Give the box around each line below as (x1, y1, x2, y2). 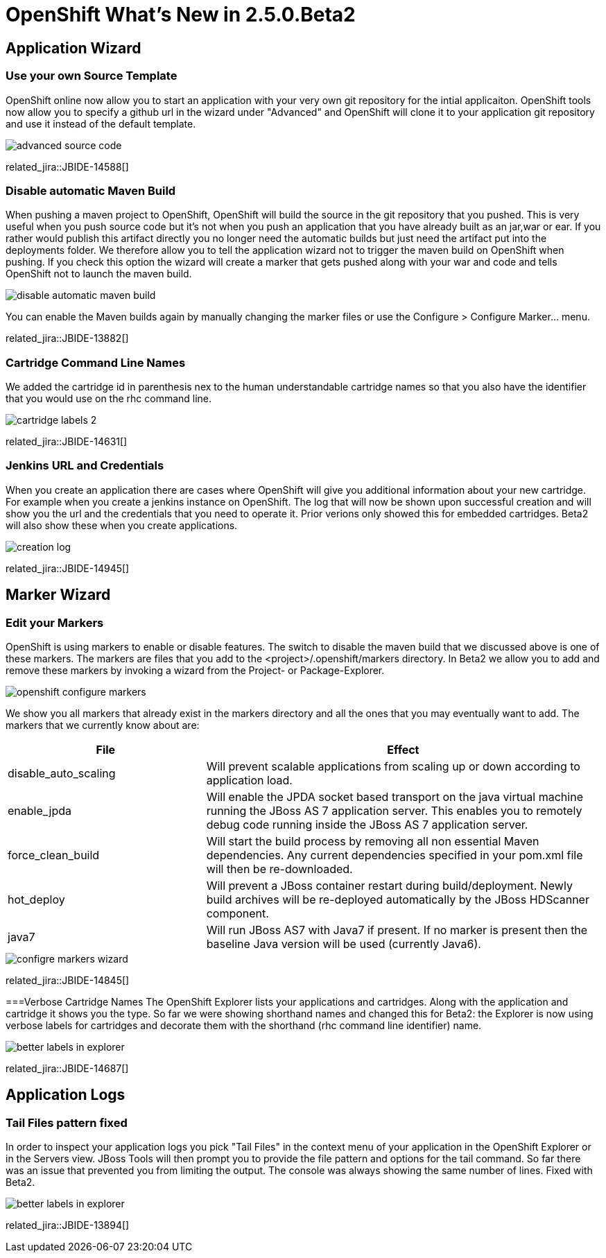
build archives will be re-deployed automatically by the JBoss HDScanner (206, 893, 589, 907)
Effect (387, 743, 419, 757)
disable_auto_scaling (8, 766, 116, 781)
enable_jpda (8, 804, 72, 818)
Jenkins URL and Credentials (6, 458, 164, 473)
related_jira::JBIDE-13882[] (6, 332, 129, 345)
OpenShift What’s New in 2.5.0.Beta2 (6, 3, 356, 26)
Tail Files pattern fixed (6, 1115, 128, 1130)
